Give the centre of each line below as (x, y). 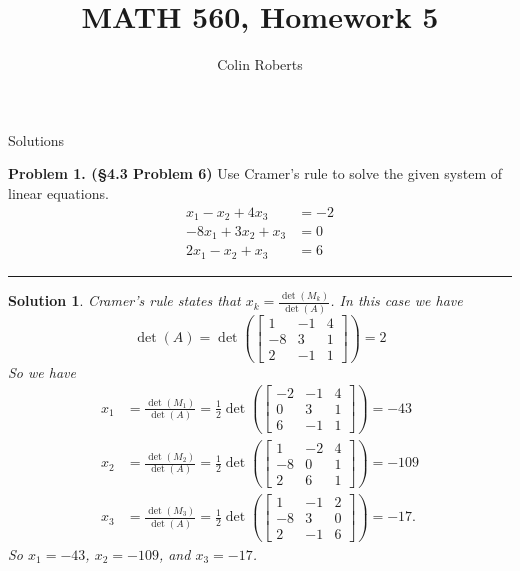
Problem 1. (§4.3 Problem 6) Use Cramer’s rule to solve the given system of (255, 173)
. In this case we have (396, 300)
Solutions (36, 139)
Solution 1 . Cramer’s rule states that (124, 300)
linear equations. (58, 192)
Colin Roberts (260, 64)
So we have (42, 371)
